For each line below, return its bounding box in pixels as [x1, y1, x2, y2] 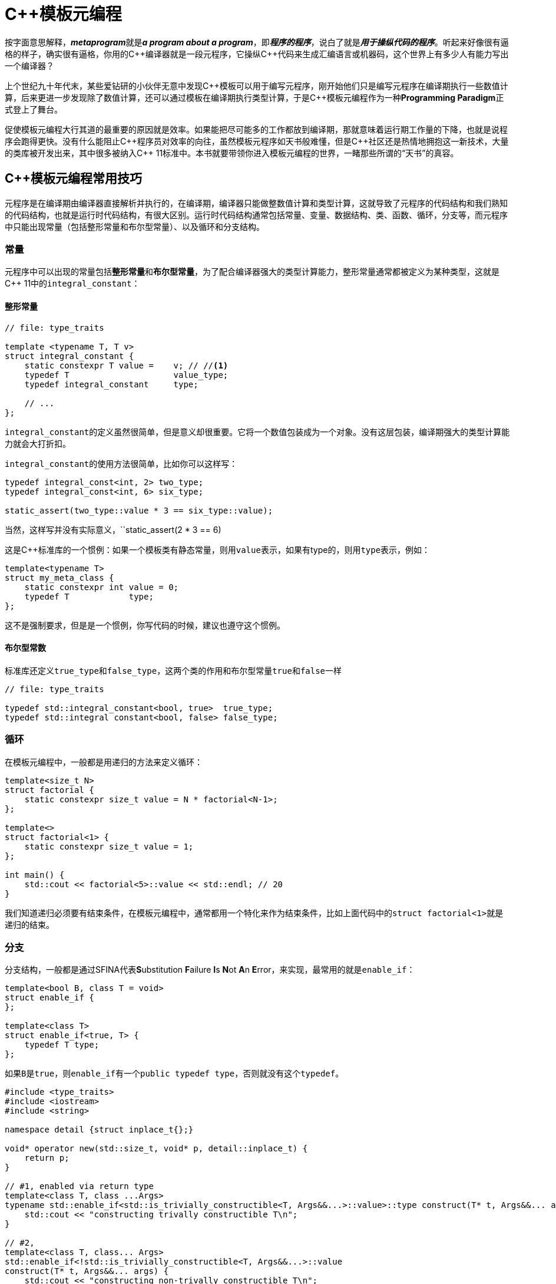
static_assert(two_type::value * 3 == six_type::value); [5, 505, 273, 515]
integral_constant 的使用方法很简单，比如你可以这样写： [5, 458, 238, 469]
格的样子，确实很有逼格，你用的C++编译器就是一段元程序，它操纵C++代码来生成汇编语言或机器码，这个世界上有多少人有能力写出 [5, 48, 509, 59]
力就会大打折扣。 [5, 438, 71, 449]
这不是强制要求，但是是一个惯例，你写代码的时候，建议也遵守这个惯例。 [5, 620, 285, 630]
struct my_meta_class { [5, 572, 114, 582]
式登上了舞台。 [5, 104, 62, 114]
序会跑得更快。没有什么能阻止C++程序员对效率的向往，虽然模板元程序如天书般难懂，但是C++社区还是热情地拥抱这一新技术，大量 [5, 136, 509, 146]
